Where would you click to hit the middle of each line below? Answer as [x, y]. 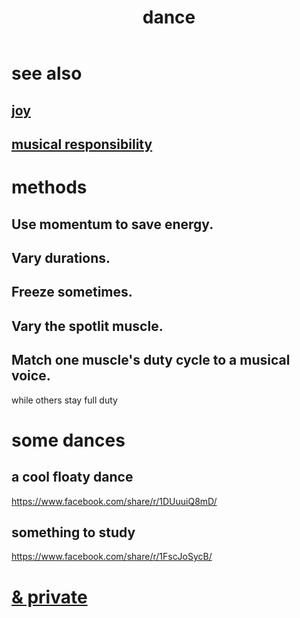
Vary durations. [61, 257]
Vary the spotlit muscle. [87, 326]
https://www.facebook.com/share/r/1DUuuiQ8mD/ [114, 501]
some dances [68, 440]
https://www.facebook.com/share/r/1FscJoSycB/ [112, 557]
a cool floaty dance [72, 477]
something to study [73, 532]
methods [49, 187]
